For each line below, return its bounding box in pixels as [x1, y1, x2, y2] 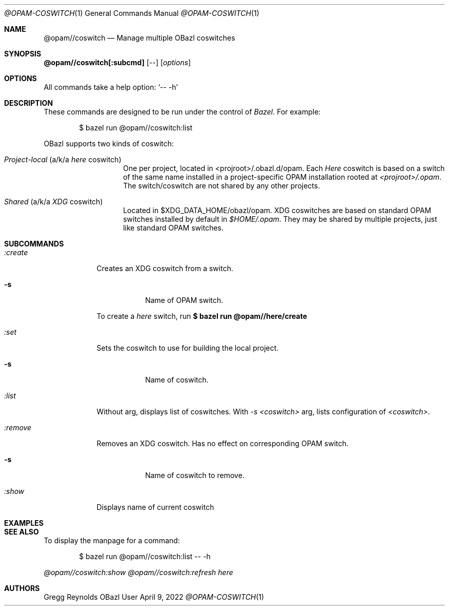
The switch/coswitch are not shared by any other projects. [123, 181, 320, 190]
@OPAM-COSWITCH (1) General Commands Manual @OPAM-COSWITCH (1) [4, 9, 259, 17]
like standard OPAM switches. [123, 223, 223, 232]
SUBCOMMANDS [4, 239, 64, 248]
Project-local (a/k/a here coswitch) [4, 155, 121, 164]
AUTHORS [4, 584, 40, 593]
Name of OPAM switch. [145, 296, 223, 304]
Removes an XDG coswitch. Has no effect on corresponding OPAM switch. [96, 439, 349, 448]
